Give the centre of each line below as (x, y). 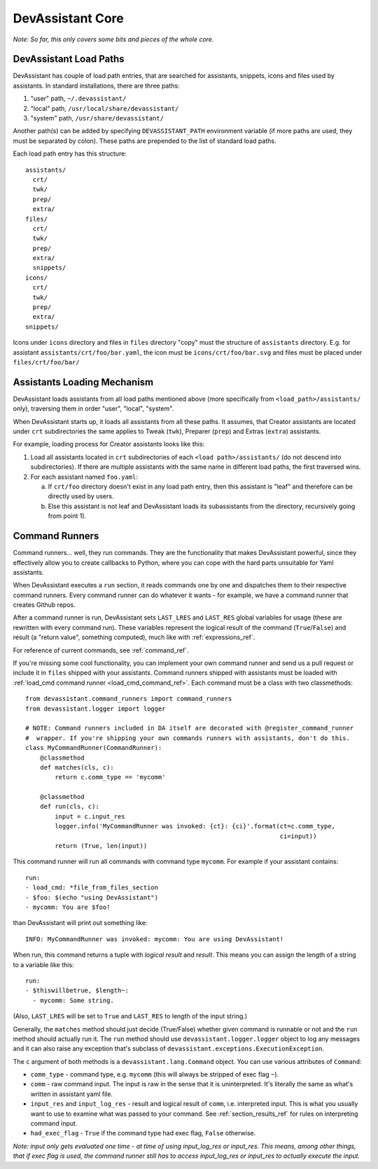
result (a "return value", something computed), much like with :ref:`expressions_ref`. (134, 637)
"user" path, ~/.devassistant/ (78, 99)
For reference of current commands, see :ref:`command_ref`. (101, 650)
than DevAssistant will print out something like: (80, 923)
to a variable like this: (43, 964)
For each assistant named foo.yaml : (84, 477)
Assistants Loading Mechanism (83, 382)
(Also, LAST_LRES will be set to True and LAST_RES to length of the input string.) (130, 1016)
